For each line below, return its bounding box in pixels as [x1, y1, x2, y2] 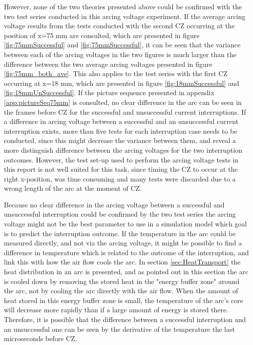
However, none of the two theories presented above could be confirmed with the [4, 1, 242, 11]
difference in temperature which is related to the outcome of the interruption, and [4, 247, 249, 257]
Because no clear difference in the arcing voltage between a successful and [4, 199, 225, 209]
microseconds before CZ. [4, 333, 77, 344]
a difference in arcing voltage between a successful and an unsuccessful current [4, 116, 239, 126]
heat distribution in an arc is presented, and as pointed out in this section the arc [4, 266, 249, 277]
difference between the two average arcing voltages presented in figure [4, 59, 212, 69]
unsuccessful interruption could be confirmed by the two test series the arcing [4, 209, 236, 219]
